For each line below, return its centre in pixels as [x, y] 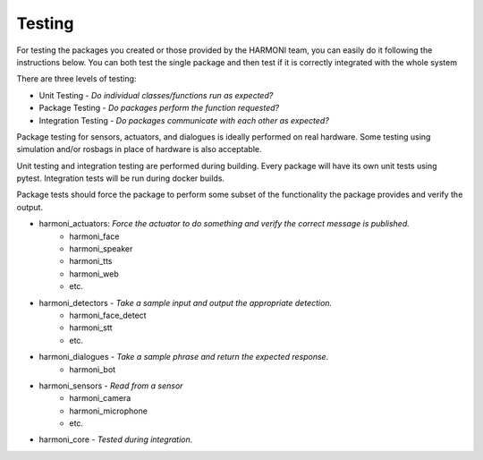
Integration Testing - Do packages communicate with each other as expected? [184, 120]
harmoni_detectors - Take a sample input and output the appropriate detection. [186, 302]
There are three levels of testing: [76, 79]
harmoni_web [94, 274]
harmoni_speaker [101, 249]
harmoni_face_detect [108, 315]
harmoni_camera [100, 398]
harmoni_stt [91, 328]
